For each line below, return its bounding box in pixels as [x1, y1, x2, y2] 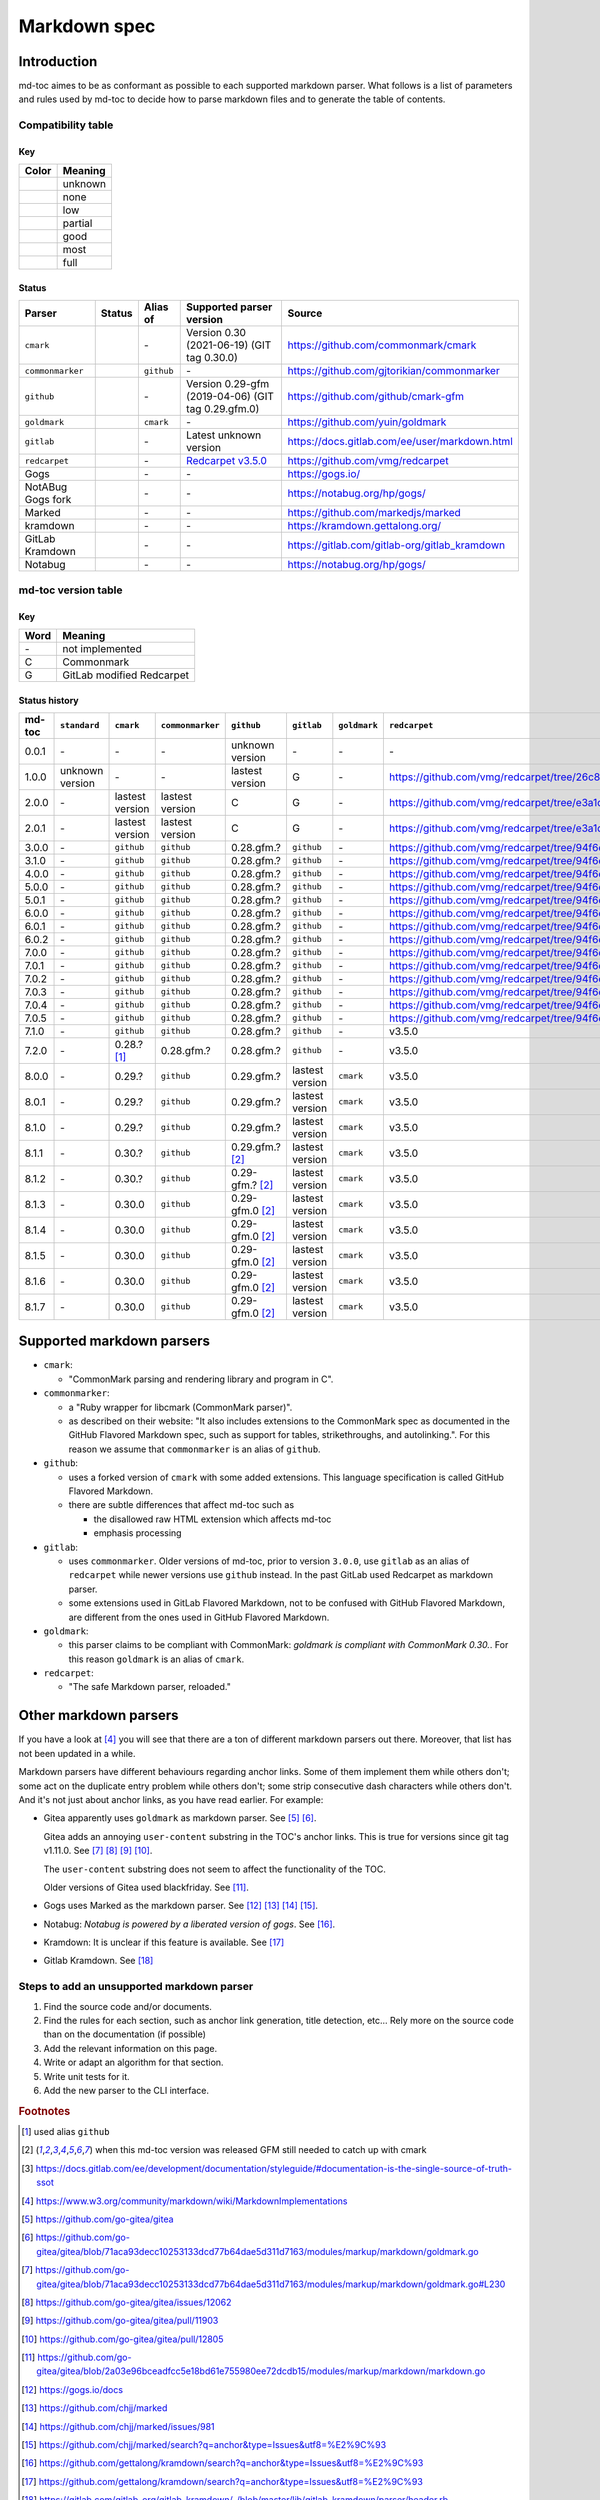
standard [60, 720, 100, 731]
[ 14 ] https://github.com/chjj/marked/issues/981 [21, 2420, 215, 2432]
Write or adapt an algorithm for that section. [43, 2056, 224, 2069]
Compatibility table [18, 118, 114, 132]
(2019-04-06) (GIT [186, 390, 275, 404]
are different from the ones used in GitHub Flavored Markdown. [68, 1611, 330, 1623]
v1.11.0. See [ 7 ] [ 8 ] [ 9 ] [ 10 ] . [43, 1845, 153, 1857]
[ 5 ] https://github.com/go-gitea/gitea [21, 2213, 174, 2225]
